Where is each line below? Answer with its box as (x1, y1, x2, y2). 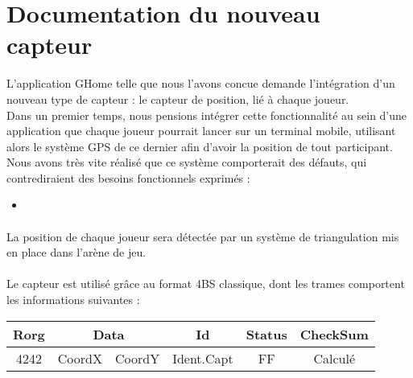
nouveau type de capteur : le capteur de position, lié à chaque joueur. (6, 90, 349, 107)
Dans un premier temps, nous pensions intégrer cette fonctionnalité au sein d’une (6, 106, 407, 123)
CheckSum (299, 324, 369, 343)
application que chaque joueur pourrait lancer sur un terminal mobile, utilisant (6, 122, 396, 139)
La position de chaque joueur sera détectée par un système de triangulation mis (6, 228, 399, 244)
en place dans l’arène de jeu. (6, 244, 147, 261)
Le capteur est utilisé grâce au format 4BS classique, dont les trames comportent (6, 275, 405, 292)
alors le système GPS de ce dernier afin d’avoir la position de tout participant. (6, 138, 393, 154)
